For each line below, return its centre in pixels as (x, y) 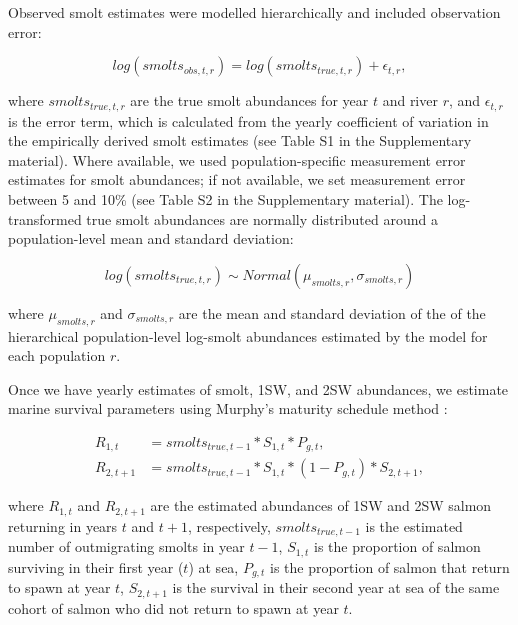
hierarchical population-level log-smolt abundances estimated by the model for (248, 335)
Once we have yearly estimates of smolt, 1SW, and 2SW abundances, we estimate (258, 388)
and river (410, 100)
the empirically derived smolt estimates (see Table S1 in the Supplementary (240, 140)
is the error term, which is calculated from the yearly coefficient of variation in (248, 120)
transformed (45, 218)
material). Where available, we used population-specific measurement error (237, 159)
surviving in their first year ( (96, 566)
